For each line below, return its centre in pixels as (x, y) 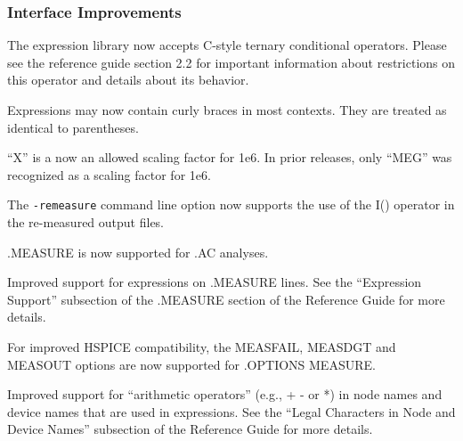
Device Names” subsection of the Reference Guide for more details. (190, 429)
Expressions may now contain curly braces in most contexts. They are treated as (227, 110)
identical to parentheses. (73, 127)
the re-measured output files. (86, 222)
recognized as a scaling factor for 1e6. (109, 174)
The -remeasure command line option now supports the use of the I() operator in (231, 204)
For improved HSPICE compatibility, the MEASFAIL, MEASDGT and (202, 347)
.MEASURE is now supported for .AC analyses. (138, 252)
